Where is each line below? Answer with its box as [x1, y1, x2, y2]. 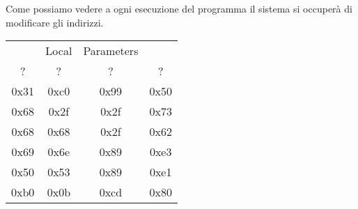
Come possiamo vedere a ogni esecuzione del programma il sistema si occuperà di [6, 1, 352, 15]
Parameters [83, 42, 139, 59]
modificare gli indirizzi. [6, 15, 104, 29]
